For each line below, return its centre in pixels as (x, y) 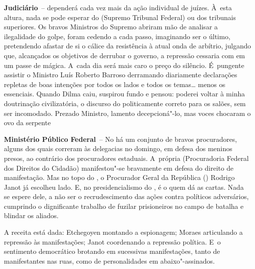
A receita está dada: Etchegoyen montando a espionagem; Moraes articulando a (124, 232)
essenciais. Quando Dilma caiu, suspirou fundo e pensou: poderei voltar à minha (125, 94)
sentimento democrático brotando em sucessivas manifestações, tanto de (112, 251)
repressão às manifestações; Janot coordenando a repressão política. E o (113, 241)
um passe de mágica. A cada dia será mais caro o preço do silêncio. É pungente (124, 65)
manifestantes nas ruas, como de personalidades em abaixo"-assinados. (109, 260)
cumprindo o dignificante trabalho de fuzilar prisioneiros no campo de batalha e (124, 206)
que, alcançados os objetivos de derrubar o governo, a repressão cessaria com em (125, 55)
